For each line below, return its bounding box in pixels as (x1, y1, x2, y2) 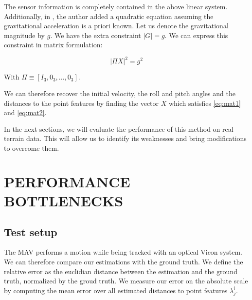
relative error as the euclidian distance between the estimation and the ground (4, 266, 237, 276)
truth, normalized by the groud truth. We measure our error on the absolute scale (4, 276, 248, 286)
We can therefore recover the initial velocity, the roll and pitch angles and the (4, 88, 235, 99)
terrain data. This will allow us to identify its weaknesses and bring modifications (4, 133, 247, 143)
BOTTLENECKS (4, 191, 124, 210)
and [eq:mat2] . (4, 107, 47, 118)
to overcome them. (4, 143, 59, 153)
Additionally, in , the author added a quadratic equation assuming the (4, 11, 214, 21)
